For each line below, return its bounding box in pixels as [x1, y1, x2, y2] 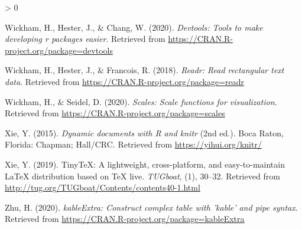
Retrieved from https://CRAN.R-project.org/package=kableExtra [5, 212, 245, 225]
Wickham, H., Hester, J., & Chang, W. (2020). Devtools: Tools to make [5, 21, 263, 33]
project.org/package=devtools [5, 44, 113, 56]
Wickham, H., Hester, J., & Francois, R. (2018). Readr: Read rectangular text [5, 64, 284, 76]
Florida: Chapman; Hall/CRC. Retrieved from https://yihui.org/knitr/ [5, 138, 262, 151]
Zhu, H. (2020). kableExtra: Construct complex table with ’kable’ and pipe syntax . [5, 201, 298, 213]
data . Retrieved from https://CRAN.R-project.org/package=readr [5, 75, 245, 87]
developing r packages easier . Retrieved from [5, 32, 165, 45]
